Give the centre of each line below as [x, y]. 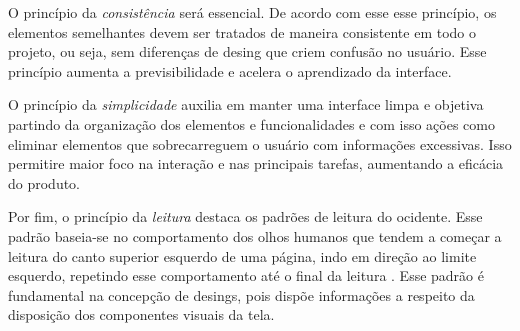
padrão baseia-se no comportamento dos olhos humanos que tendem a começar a [255, 235]
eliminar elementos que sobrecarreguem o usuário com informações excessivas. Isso [260, 143]
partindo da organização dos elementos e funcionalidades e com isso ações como [251, 123]
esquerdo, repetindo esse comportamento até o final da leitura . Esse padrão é [246, 275]
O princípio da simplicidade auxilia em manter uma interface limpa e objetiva [246, 104]
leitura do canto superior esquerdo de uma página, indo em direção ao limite [242, 255]
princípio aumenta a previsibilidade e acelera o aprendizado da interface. [230, 70]
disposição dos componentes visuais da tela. [141, 314]
